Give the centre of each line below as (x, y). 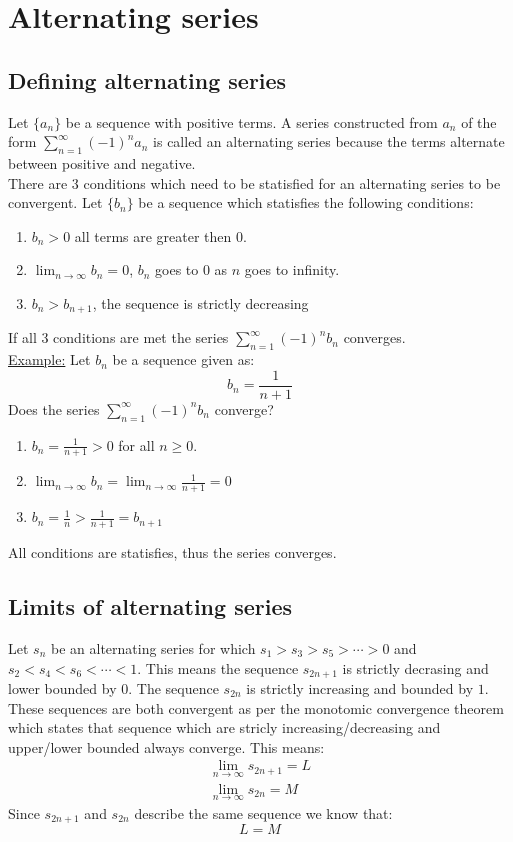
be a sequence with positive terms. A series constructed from (251, 121)
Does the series (54, 408)
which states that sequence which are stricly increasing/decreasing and (224, 727)
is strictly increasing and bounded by (360, 687)
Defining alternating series (147, 79)
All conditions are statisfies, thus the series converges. (172, 552)
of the (479, 121)
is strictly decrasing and (415, 667)
